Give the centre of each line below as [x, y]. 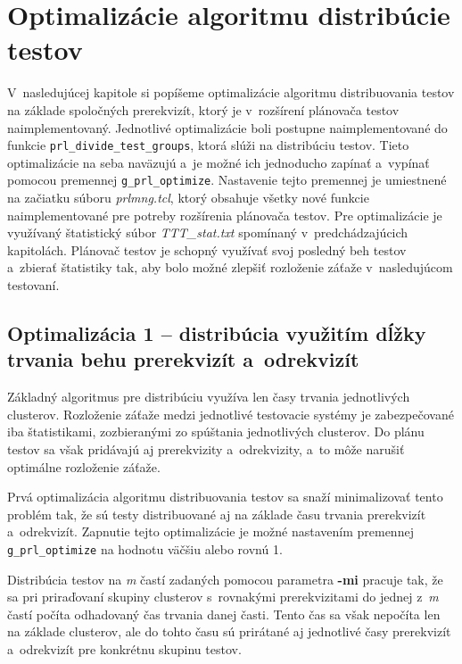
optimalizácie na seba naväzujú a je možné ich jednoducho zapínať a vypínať [219, 162]
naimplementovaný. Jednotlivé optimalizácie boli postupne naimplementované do [227, 127]
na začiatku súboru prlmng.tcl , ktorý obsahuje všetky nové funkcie [188, 197]
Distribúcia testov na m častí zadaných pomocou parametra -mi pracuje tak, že [225, 579]
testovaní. [33, 284]
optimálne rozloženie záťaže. [84, 466]
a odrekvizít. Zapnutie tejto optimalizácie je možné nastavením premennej [210, 531]
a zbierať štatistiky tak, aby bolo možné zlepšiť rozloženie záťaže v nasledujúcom [230, 267]
